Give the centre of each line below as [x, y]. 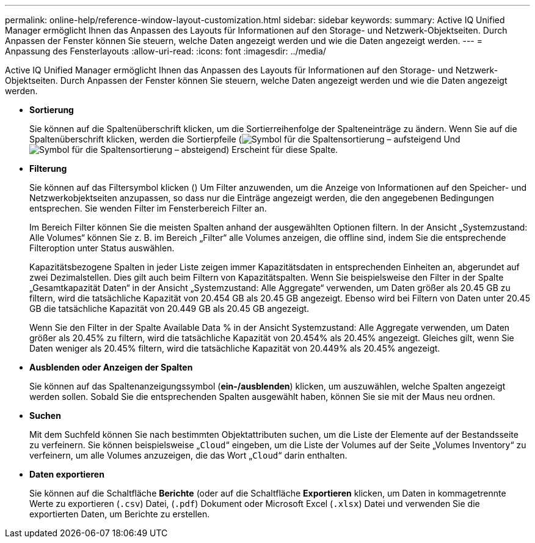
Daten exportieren [67, 474]
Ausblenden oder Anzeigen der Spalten [111, 367]
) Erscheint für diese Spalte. [282, 150]
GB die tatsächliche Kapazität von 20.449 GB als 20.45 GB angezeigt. [169, 308]
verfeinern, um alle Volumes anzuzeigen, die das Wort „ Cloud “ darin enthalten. [188, 455]
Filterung [48, 168]
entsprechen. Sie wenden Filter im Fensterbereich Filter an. [148, 208]
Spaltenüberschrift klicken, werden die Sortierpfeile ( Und [245, 139]
